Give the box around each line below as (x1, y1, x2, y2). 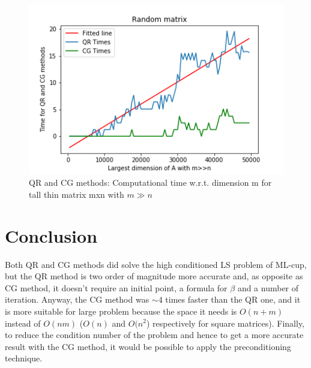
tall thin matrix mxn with (29, 188, 124, 200)
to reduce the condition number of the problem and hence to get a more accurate (5, 328, 304, 341)
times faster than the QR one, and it (165, 293, 301, 306)
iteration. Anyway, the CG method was (5, 293, 149, 306)
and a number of (237, 281, 299, 294)
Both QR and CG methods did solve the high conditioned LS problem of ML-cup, (5, 258, 307, 270)
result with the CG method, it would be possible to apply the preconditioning (5, 340, 291, 352)
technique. (5, 352, 43, 364)
